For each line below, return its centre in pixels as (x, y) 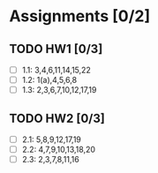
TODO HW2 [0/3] (57, 118)
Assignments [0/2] (80, 16)
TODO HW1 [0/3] (56, 49)
